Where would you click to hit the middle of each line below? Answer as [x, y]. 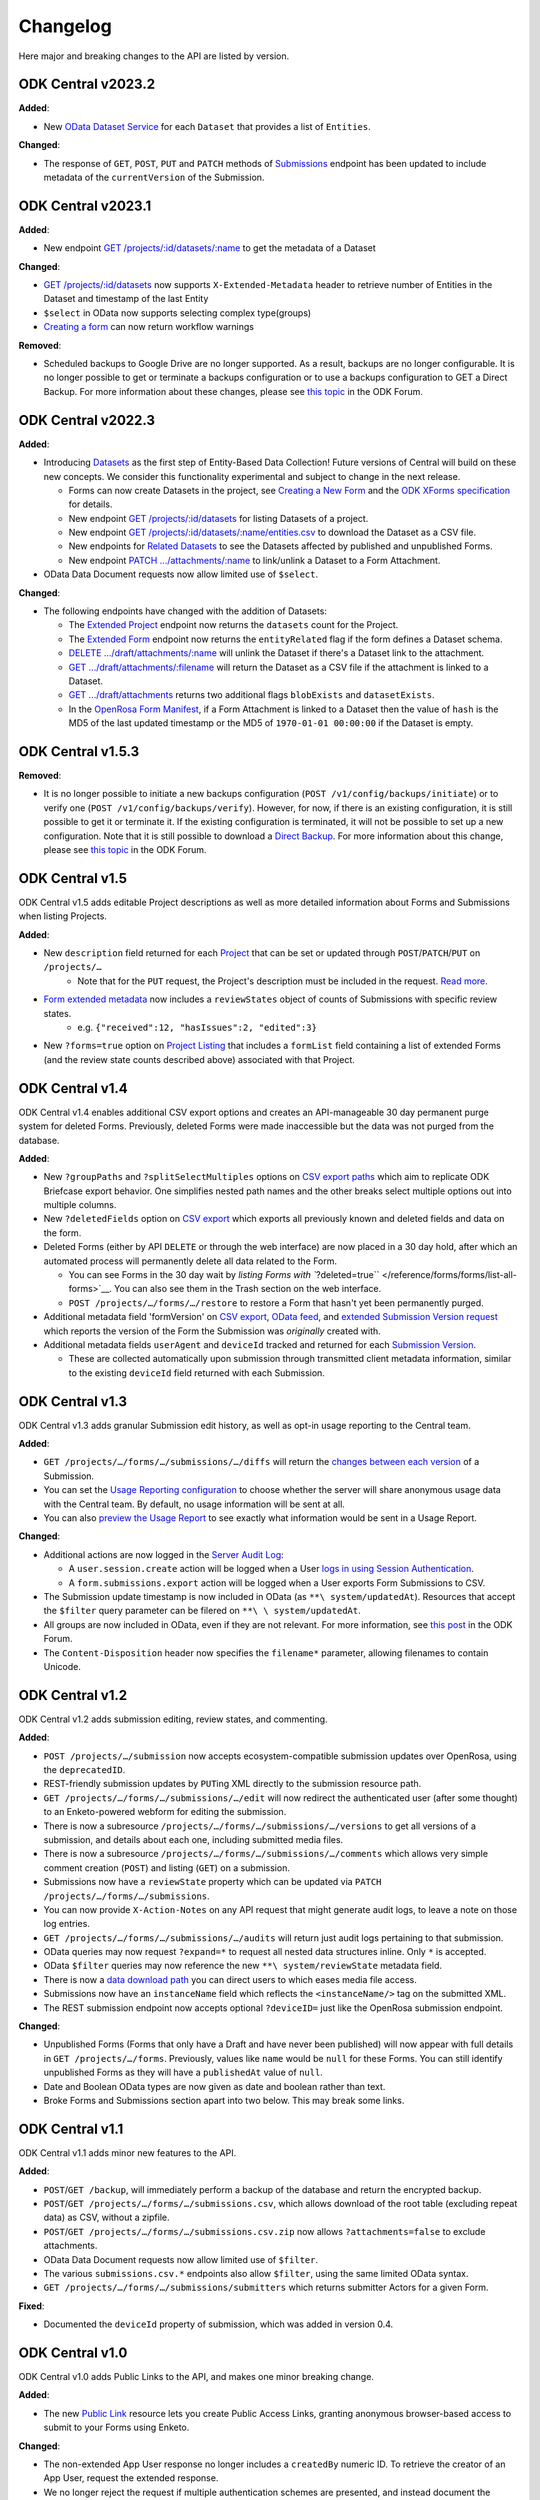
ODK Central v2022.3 [86, 420]
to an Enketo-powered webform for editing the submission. [165, 1812]
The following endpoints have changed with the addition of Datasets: [185, 611]
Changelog [65, 26]
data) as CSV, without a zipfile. [106, 2217]
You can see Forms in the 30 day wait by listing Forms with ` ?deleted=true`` [224, 1275]
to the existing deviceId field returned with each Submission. [196, 1372]
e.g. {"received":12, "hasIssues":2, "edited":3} [197, 1027]
